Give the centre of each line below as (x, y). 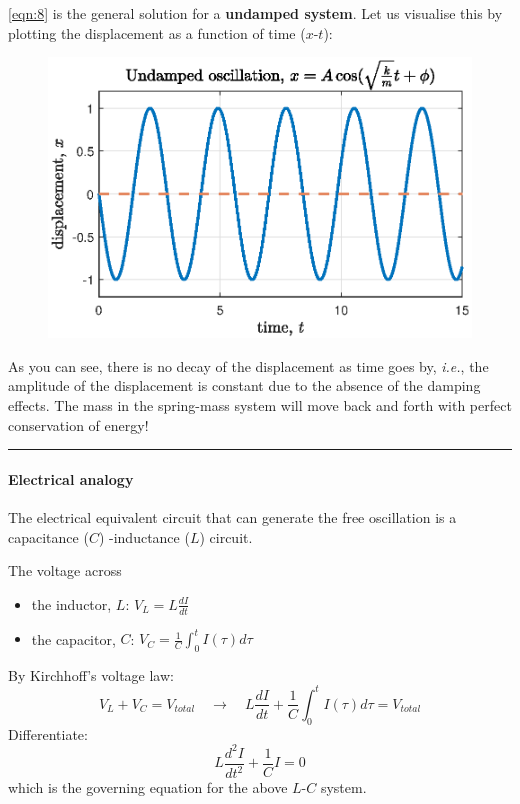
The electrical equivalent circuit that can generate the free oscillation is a (232, 516)
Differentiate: (48, 733)
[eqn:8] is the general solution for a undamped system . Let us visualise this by (255, 13)
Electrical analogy (71, 478)
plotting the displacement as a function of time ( (157, 32)
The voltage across (65, 570)
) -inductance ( (144, 536)
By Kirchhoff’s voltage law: (91, 674)
